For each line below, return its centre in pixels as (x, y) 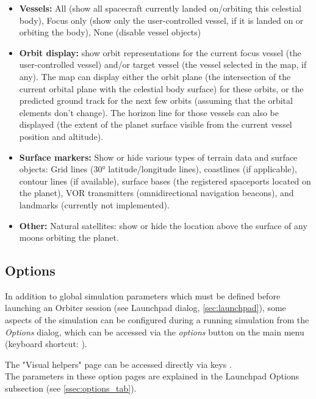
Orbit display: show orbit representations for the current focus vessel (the (160, 52)
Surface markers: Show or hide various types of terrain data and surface (158, 157)
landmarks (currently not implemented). (94, 204)
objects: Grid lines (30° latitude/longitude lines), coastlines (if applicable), (158, 169)
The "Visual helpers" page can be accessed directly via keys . (118, 364)
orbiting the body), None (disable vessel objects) (110, 32)
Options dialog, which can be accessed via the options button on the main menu (155, 331)
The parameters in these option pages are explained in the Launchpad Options (152, 376)
